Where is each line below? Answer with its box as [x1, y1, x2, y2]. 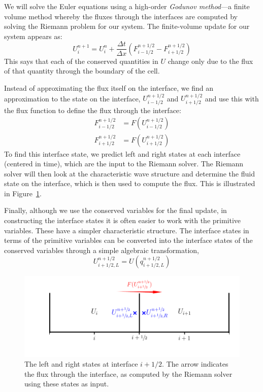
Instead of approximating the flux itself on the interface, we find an [4, 83, 214, 93]
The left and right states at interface [24, 359, 138, 369]
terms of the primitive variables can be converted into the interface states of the [4, 235, 253, 245]
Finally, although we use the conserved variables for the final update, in [4, 205, 227, 216]
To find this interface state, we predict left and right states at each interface [4, 148, 241, 159]
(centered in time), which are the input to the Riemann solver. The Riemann [4, 158, 244, 169]
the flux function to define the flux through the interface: [4, 104, 181, 115]
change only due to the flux [168, 55, 253, 66]
